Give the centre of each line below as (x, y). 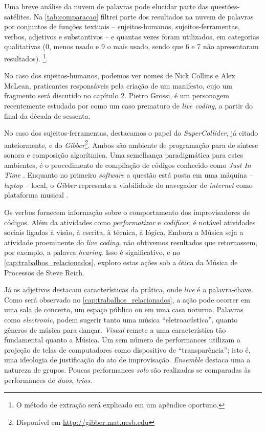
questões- (225, 6)
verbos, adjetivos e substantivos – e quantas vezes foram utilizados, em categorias (132, 36)
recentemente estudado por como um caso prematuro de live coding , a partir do (129, 105)
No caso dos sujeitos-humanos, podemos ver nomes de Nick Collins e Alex (120, 76)
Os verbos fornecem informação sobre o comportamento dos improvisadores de (127, 212)
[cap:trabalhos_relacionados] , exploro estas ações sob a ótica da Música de (121, 262)
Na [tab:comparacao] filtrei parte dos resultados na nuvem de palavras (143, 16)
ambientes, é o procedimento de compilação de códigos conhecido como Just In (128, 165)
